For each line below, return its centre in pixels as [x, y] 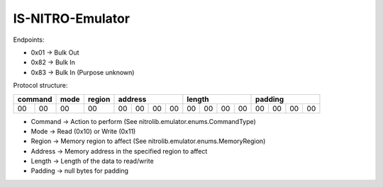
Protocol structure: [40, 86]
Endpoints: [29, 40]
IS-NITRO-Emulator [72, 18]
